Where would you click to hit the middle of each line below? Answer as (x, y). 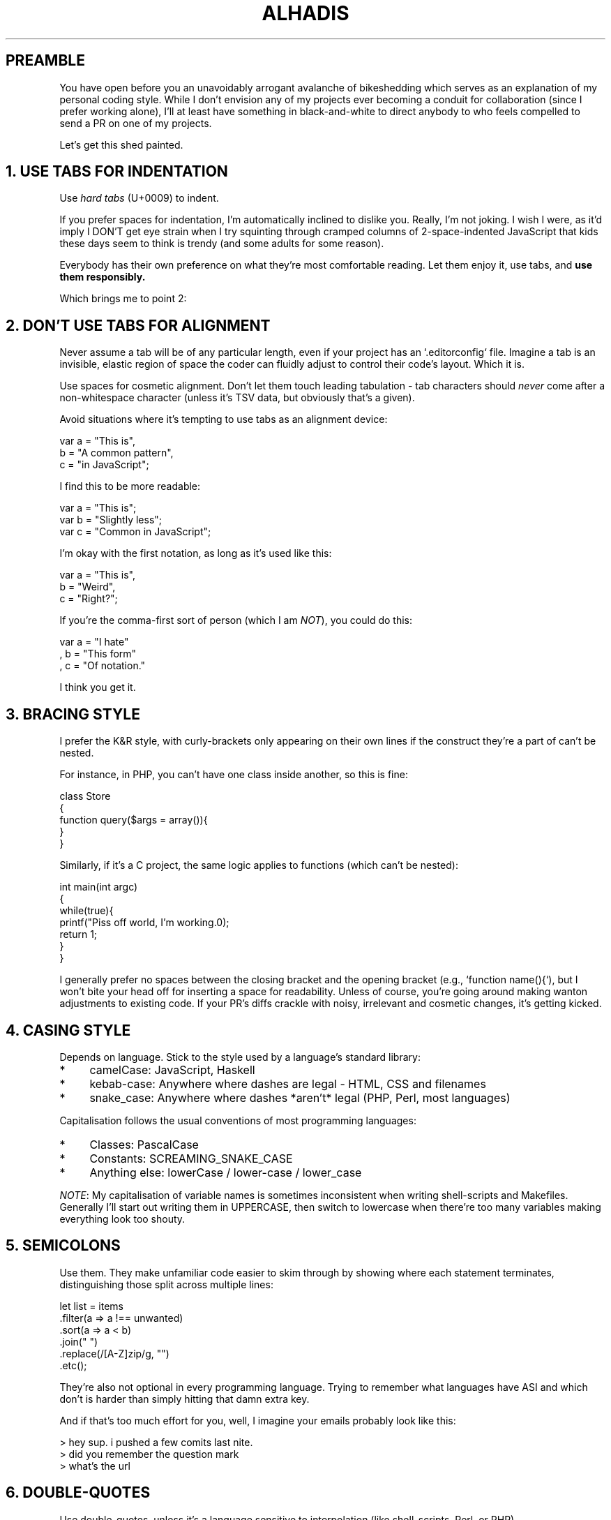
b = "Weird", (88, 587)
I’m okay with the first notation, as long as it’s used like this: (196, 553)
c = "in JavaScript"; (104, 465)
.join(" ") (79, 1341)
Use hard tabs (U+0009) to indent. (139, 198)
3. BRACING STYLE (73, 714)
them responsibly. (103, 277)
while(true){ (86, 911)
